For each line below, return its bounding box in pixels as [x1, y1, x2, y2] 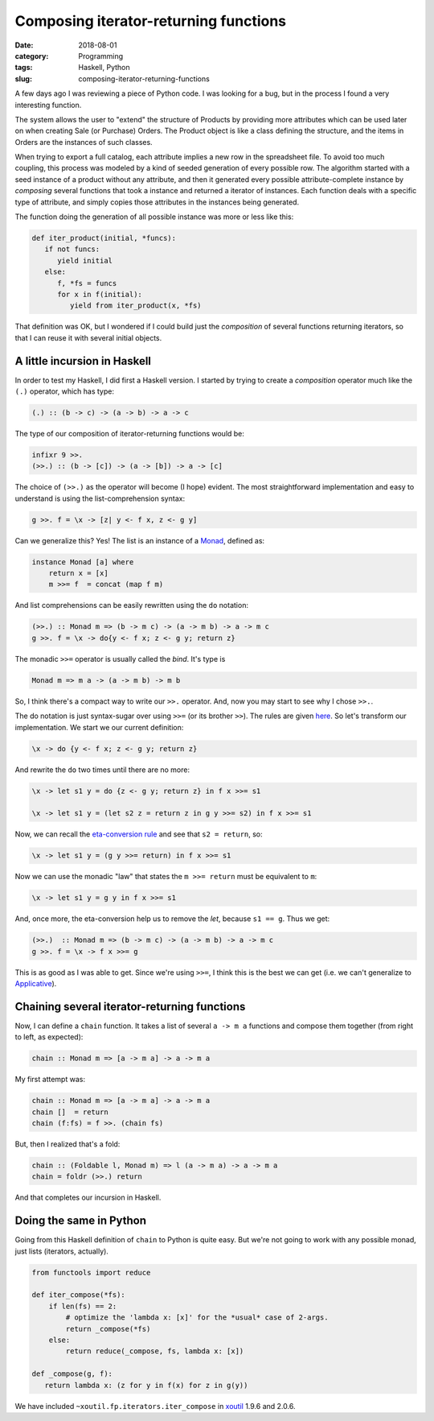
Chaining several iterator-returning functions [14, 999, 246, 1014]
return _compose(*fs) [65, 1324, 151, 1333]
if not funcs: [44, 245, 100, 254]
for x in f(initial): [57, 290, 142, 299]
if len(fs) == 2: [48, 1301, 117, 1311]
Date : [14, 40, 34, 50]
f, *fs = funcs [57, 279, 117, 287]
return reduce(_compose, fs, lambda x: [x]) [65, 1347, 244, 1356]
